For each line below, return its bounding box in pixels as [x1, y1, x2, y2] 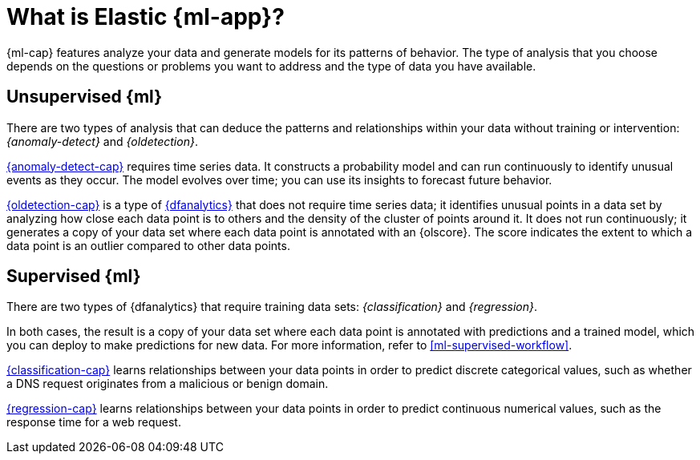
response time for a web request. [6, 415, 181, 430]
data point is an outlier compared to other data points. [6, 238, 290, 252]
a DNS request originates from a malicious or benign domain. [6, 377, 329, 391]
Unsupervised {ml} [6, 87, 162, 107]
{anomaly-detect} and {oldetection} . [6, 134, 198, 148]
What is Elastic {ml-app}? [6, 3, 285, 30]
